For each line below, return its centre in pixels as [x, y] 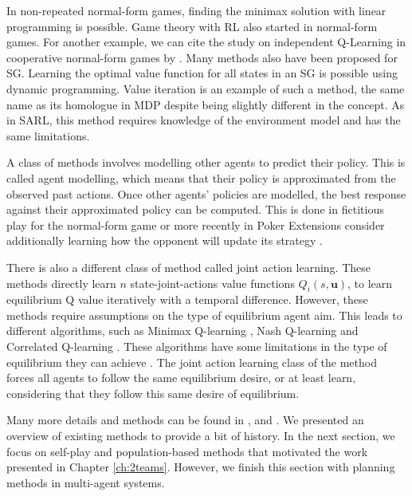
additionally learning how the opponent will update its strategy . [165, 240]
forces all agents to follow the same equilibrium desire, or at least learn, [181, 378]
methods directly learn [61, 283]
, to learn [370, 283]
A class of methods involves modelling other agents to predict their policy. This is [206, 162]
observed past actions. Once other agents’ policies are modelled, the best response [206, 193]
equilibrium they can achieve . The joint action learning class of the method [192, 362]
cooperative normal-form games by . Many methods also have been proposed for [202, 57]
